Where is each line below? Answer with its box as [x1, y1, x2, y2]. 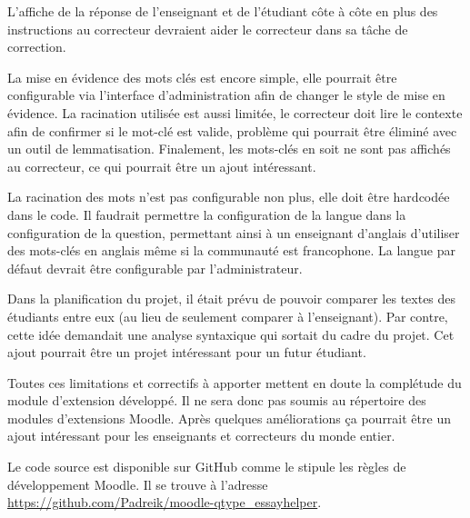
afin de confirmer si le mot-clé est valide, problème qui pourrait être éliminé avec [7, 121, 457, 140]
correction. [7, 37, 66, 56]
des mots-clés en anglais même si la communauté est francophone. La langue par [7, 241, 455, 260]
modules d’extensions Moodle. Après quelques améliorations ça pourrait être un [7, 408, 451, 427]
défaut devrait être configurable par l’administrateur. [7, 258, 303, 277]
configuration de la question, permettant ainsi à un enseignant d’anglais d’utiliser [7, 223, 460, 242]
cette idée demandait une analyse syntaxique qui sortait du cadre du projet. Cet [7, 324, 455, 344]
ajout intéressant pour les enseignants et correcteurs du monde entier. [7, 426, 395, 445]
